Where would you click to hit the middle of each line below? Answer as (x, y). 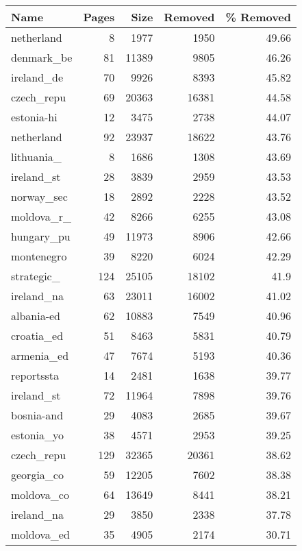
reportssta (35, 375)
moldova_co (40, 494)
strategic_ (36, 276)
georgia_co (37, 475)
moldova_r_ (41, 216)
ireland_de (37, 77)
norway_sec (39, 196)
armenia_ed (40, 355)
